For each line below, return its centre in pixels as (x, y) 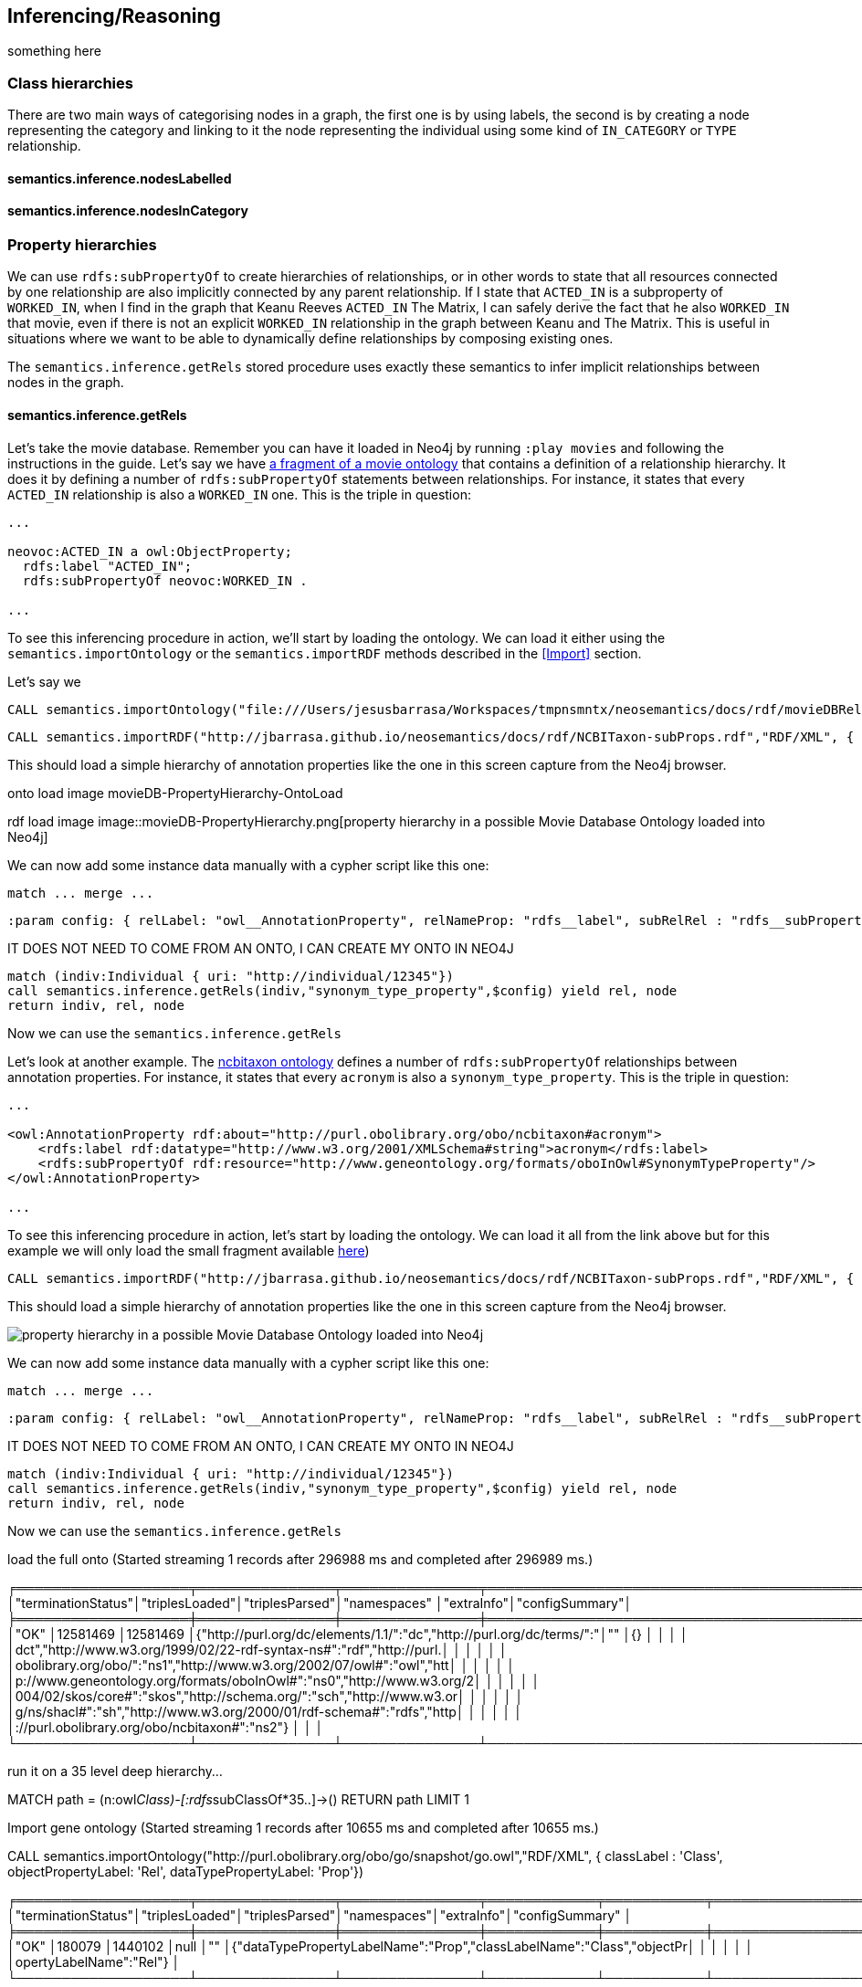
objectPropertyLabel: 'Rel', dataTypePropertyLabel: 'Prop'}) (186, 1871)
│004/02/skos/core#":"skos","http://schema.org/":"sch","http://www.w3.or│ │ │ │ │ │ (266, 1696)
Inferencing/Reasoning (114, 16)
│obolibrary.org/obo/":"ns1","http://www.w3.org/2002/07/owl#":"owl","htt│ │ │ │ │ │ (261, 1665)
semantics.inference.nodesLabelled (120, 178)
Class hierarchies (70, 83)
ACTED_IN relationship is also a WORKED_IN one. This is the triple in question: (239, 494)
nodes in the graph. (66, 383)
